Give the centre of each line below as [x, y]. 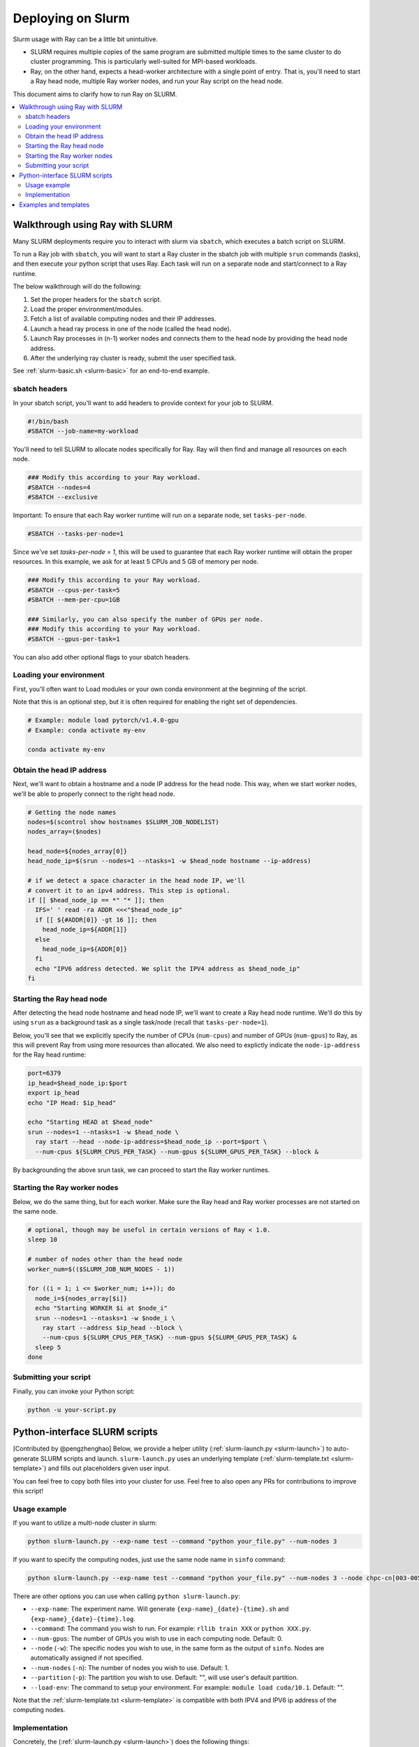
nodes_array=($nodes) [65, 832]
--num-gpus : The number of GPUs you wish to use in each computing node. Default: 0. [156, 1638]
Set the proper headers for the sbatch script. [96, 299]
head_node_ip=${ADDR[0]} [85, 949]
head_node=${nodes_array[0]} [78, 851]
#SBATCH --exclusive [63, 497]
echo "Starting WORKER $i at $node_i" [101, 1308]
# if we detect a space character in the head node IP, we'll [136, 881]
